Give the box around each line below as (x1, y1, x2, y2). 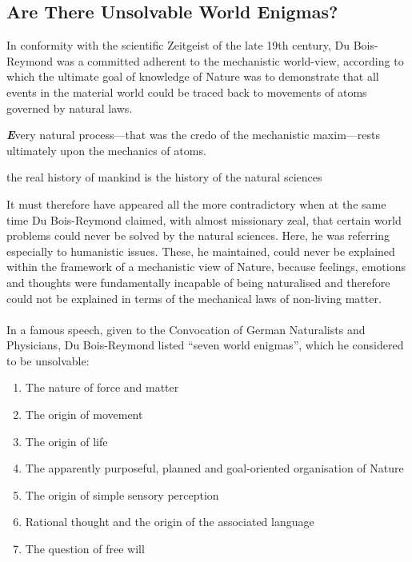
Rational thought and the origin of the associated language (25, 513, 314, 530)
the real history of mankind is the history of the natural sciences (6, 169, 322, 185)
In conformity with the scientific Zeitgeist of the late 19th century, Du (6, 37, 350, 54)
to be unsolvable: (6, 352, 90, 369)
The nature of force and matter (25, 379, 179, 396)
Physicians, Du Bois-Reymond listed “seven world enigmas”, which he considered (6, 337, 404, 353)
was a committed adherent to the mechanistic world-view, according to (56, 52, 404, 69)
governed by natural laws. (6, 99, 133, 116)
